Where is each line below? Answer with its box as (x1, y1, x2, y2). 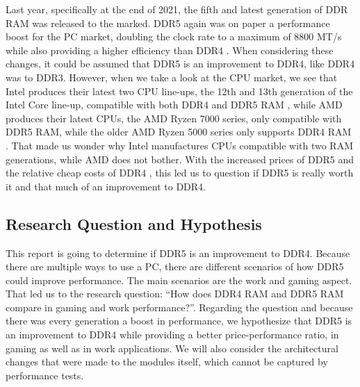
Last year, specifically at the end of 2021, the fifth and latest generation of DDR (6, 2, 348, 16)
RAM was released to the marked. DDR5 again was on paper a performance (6, 15, 330, 30)
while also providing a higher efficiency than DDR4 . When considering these (6, 42, 334, 57)
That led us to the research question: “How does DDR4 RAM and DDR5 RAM (6, 286, 344, 301)
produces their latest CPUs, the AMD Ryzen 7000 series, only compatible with (6, 110, 342, 125)
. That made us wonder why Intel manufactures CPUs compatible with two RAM (6, 138, 353, 152)
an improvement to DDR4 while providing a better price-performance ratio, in (6, 327, 339, 342)
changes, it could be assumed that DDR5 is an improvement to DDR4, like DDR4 (6, 56, 355, 71)
